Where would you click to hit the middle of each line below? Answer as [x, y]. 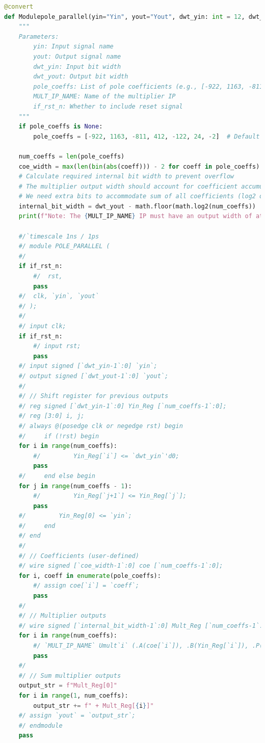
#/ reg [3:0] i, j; [51, 416]
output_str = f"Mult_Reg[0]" [68, 686]
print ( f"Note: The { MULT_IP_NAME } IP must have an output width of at [141, 216]
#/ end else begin [57, 476]
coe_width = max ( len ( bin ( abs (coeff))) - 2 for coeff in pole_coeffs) [139, 166]
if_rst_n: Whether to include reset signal [108, 106]
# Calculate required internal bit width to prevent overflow [126, 177]
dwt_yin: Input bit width [77, 67]
